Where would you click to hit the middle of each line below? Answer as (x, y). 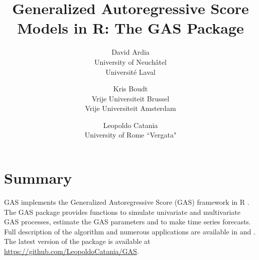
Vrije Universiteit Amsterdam (131, 108)
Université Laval (131, 72)
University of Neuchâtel (130, 61)
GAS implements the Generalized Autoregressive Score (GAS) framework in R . (127, 202)
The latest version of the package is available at (77, 241)
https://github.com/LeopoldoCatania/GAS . (72, 251)
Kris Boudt (131, 89)
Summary (38, 178)
